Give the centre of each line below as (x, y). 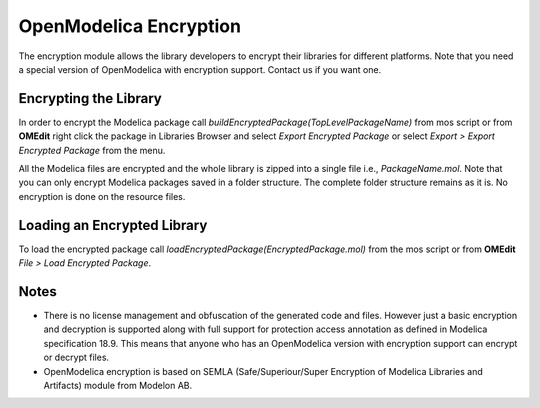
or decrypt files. (76, 357)
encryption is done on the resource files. (102, 196)
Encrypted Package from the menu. (92, 150)
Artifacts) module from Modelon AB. (118, 385)
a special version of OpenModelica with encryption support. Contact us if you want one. (200, 69)
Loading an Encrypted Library (113, 225)
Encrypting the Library (90, 98)
